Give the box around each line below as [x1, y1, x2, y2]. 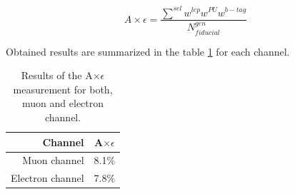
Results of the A [21, 68, 93, 83]
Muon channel [22, 153, 84, 168]
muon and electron [22, 96, 104, 111]
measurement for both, [13, 81, 113, 96]
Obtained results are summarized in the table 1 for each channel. [6, 44, 290, 58]
